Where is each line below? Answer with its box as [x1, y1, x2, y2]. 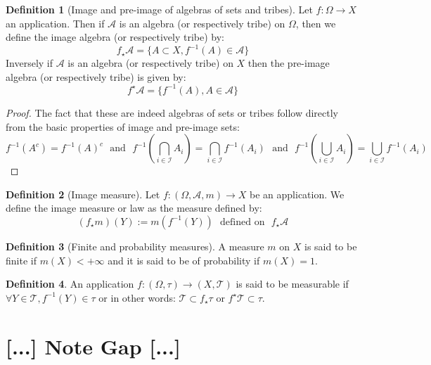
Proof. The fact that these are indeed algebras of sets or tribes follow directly [6, 105, 338, 120]
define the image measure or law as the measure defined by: [6, 200, 262, 215]
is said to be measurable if [236, 276, 349, 291]
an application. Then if [6, 15, 105, 30]
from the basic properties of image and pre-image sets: [6, 119, 240, 134]
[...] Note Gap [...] [6, 331, 181, 360]
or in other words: [98, 290, 176, 305]
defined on [220, 217, 265, 227]
